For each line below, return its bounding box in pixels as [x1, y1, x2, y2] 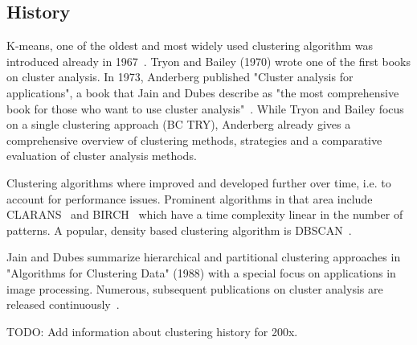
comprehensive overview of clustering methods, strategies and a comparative [6, 131, 382, 148]
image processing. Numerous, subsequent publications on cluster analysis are [6, 280, 383, 297]
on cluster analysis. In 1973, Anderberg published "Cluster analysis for [6, 68, 354, 85]
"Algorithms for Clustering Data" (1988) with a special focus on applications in [6, 264, 396, 281]
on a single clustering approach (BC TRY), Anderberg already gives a [6, 116, 351, 133]
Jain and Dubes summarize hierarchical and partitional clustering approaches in [6, 248, 401, 265]
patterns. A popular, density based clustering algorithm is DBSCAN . [6, 221, 352, 238]
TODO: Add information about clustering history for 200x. [6, 322, 298, 339]
